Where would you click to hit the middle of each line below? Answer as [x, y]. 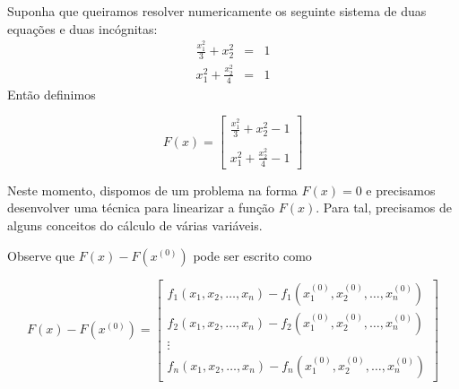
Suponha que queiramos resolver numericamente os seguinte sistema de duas [217, 11]
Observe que [41, 255]
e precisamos [401, 190]
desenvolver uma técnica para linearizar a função [141, 207]
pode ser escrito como [252, 255]
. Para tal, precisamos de [384, 207]
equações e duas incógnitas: [82, 28]
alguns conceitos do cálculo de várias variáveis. [135, 225]
